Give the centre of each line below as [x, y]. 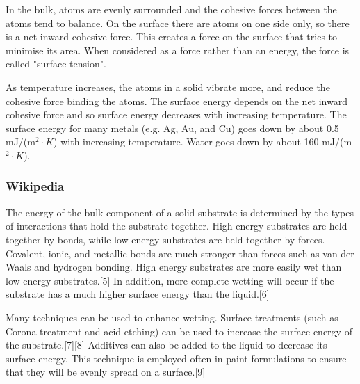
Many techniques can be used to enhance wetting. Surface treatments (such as [172, 317]
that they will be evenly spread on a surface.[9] [106, 372]
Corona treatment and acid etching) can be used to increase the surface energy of [179, 331]
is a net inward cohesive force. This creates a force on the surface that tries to [172, 37]
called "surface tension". [56, 64]
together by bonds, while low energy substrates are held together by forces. [165, 239]
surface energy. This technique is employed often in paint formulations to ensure [176, 358]
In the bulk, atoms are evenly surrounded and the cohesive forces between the [171, 9]
